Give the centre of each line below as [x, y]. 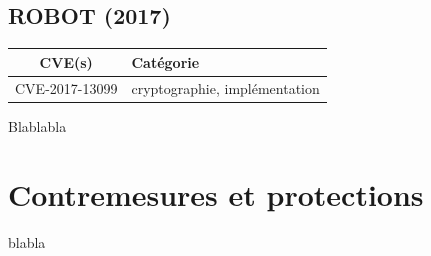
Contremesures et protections [216, 194]
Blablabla [37, 125]
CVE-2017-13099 [66, 87]
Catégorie [165, 61]
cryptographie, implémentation [225, 87]
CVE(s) [66, 61]
